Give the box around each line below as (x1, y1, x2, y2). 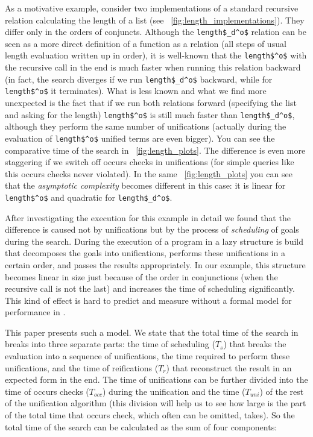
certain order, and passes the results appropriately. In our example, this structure (5, 258, 306, 271)
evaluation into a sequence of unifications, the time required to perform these (5, 350, 290, 362)
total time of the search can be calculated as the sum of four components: (5, 420, 277, 433)
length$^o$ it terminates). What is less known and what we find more (5, 84, 267, 97)
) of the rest (259, 385, 304, 397)
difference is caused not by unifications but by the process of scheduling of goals (5, 223, 299, 236)
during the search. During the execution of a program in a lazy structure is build (5, 234, 304, 247)
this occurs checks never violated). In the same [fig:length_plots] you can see (5, 167, 292, 180)
